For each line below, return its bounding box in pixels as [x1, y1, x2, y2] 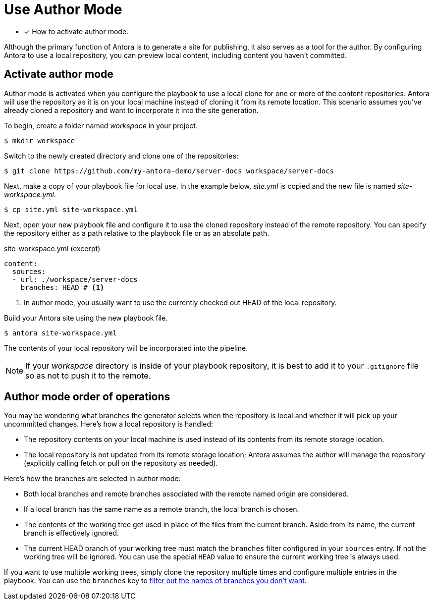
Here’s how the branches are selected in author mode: [4, 474, 181, 483]
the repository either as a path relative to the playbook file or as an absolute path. [4, 228, 270, 237]
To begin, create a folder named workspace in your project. [4, 121, 198, 130]
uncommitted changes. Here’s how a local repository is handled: [4, 420, 214, 429]
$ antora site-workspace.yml [4, 329, 117, 337]
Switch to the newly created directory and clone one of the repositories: [4, 151, 238, 160]
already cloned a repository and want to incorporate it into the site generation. [4, 106, 259, 114]
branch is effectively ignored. [24, 529, 119, 538]
